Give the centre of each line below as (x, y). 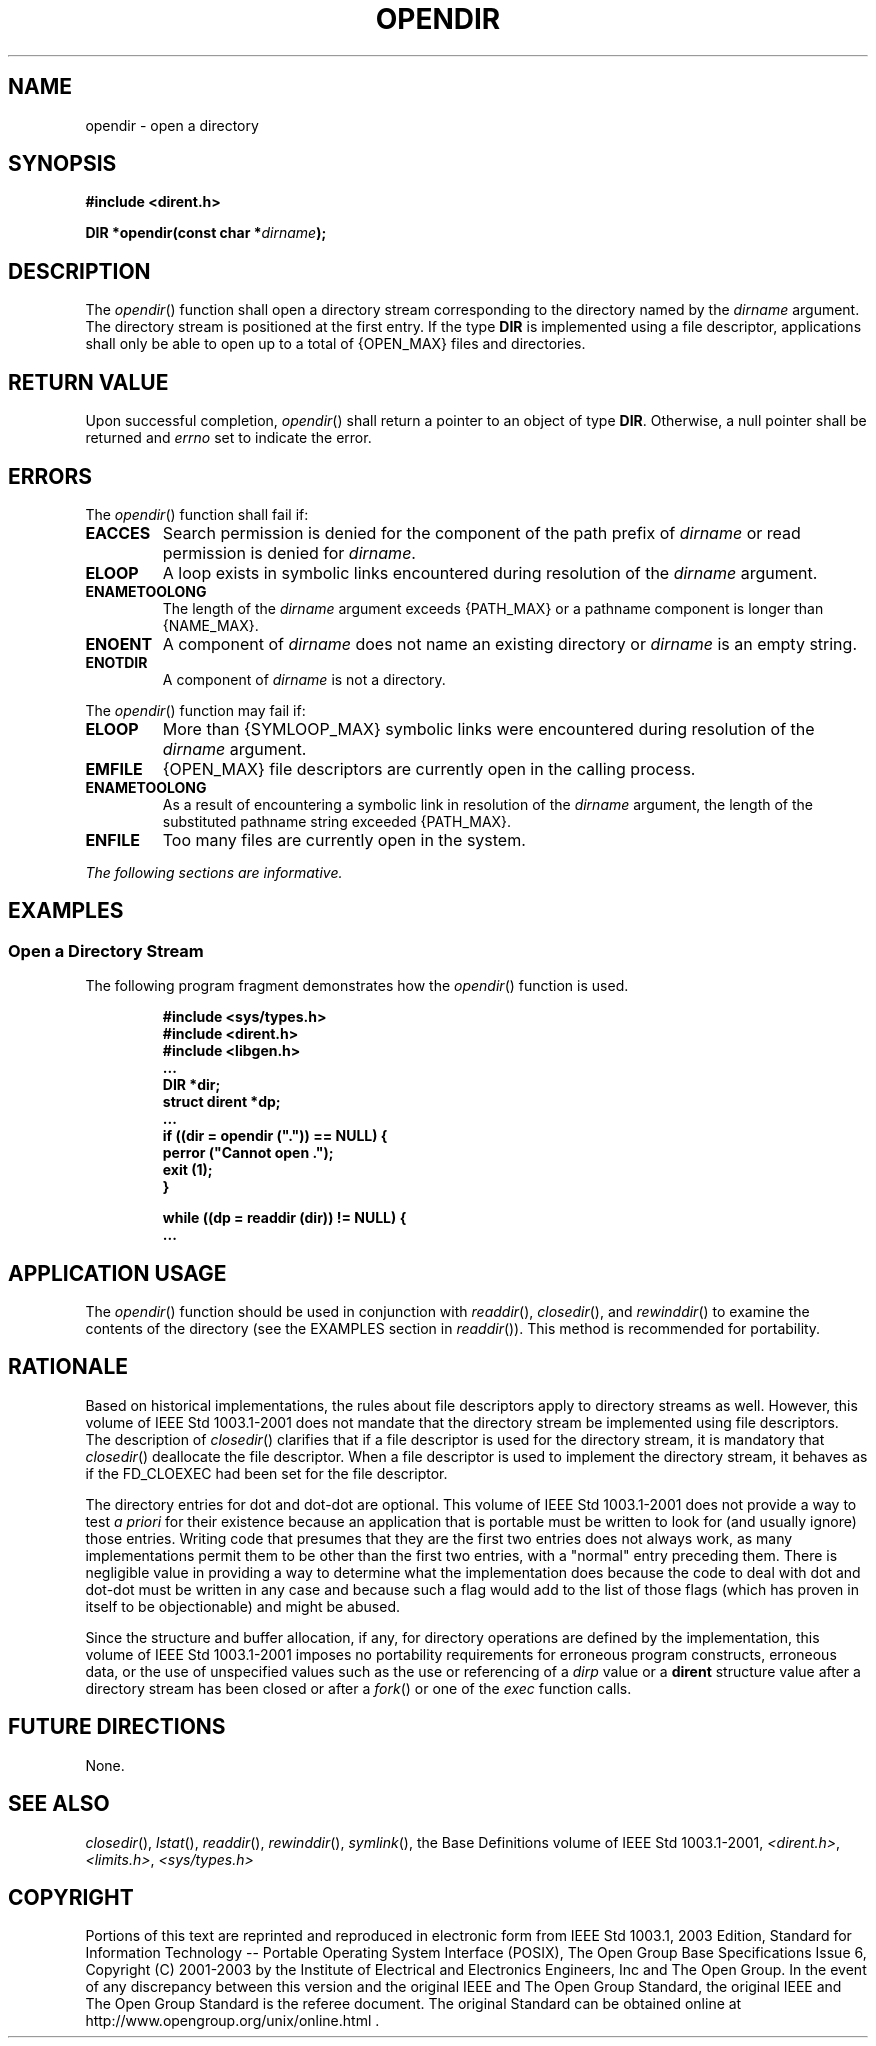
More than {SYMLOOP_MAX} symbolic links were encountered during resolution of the (488, 728)
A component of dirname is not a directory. (304, 679)
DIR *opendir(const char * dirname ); (206, 233)
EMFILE (114, 768)
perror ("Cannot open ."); (248, 1153)
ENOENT (119, 643)
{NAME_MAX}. (210, 625)
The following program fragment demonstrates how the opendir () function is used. (357, 986)
